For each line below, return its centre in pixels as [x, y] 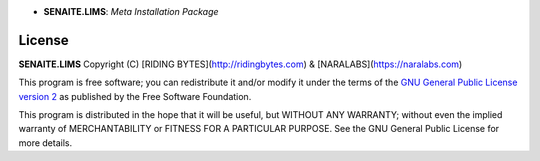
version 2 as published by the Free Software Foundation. [135, 96]
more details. [45, 142]
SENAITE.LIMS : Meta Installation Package [131, 11]
